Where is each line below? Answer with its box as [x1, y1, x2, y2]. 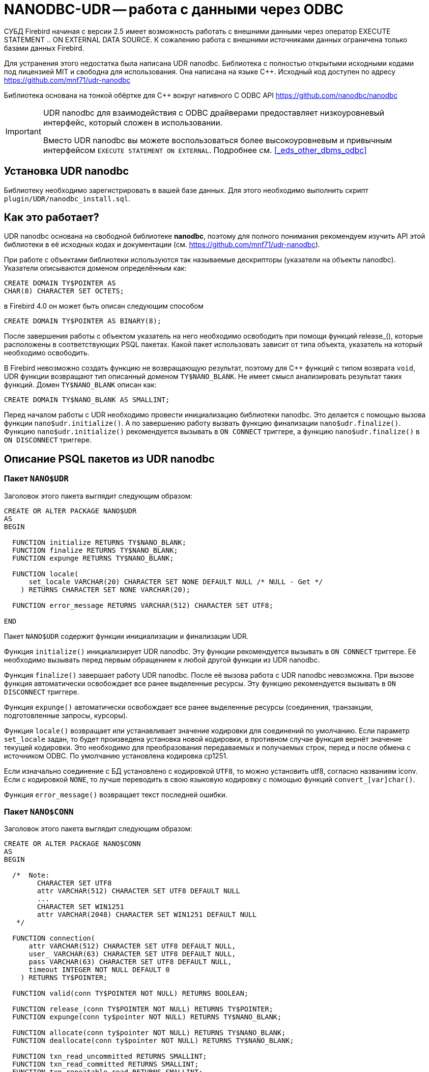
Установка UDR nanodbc [4, 165, 129, 178]
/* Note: [12, 871, 50, 880]
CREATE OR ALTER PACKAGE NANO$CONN [4, 840, 141, 848]
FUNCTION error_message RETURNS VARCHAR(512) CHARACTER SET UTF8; [12, 601, 273, 609]
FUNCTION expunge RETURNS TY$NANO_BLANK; [12, 554, 174, 562]
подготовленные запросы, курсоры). [4, 711, 128, 720]
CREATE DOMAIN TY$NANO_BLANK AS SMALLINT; [4, 396, 170, 404]
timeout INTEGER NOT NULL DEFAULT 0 [29, 966, 170, 974]
